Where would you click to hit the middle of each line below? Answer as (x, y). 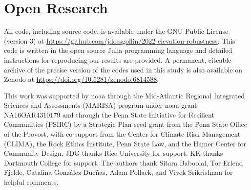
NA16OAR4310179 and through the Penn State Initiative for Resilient (109, 114)
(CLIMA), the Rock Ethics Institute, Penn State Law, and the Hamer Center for (125, 143)
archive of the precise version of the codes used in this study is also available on (123, 69)
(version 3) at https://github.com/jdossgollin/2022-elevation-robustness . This (120, 40)
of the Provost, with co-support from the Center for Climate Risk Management (122, 134)
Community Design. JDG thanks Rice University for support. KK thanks (114, 153)
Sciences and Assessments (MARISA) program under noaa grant (101, 105)
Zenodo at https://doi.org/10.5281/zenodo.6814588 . (82, 79)
